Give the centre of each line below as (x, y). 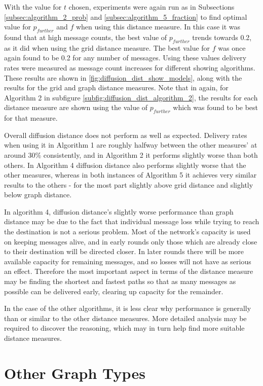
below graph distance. (38, 195)
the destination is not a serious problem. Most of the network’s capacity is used (127, 232)
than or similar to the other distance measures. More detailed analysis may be (125, 318)
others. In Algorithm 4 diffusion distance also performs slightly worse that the (125, 165)
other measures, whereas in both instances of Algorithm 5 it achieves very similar (130, 175)
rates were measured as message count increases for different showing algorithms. (130, 67)
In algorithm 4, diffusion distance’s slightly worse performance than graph (119, 211)
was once (232, 47)
